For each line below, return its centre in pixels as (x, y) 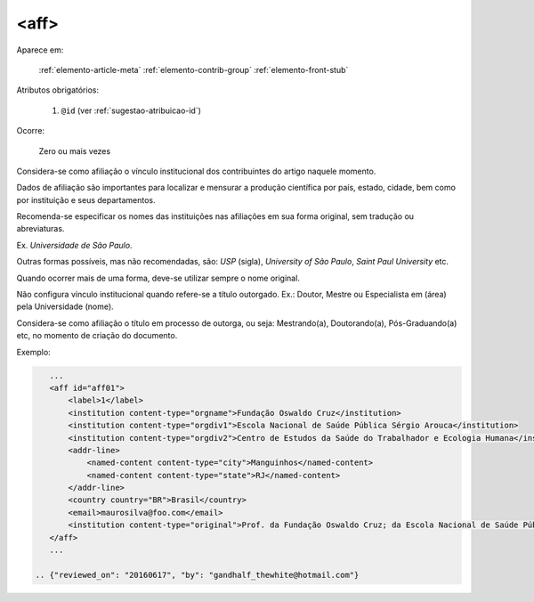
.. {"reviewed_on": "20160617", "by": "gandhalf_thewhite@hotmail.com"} (197, 575)
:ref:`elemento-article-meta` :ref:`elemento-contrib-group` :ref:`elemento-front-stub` (194, 69)
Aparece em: (40, 50)
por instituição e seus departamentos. (86, 199)
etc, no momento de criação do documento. (97, 336)
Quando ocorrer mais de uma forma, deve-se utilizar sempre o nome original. (158, 278)
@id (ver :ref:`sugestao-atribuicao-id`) (131, 110)
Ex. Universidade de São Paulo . (74, 245)
